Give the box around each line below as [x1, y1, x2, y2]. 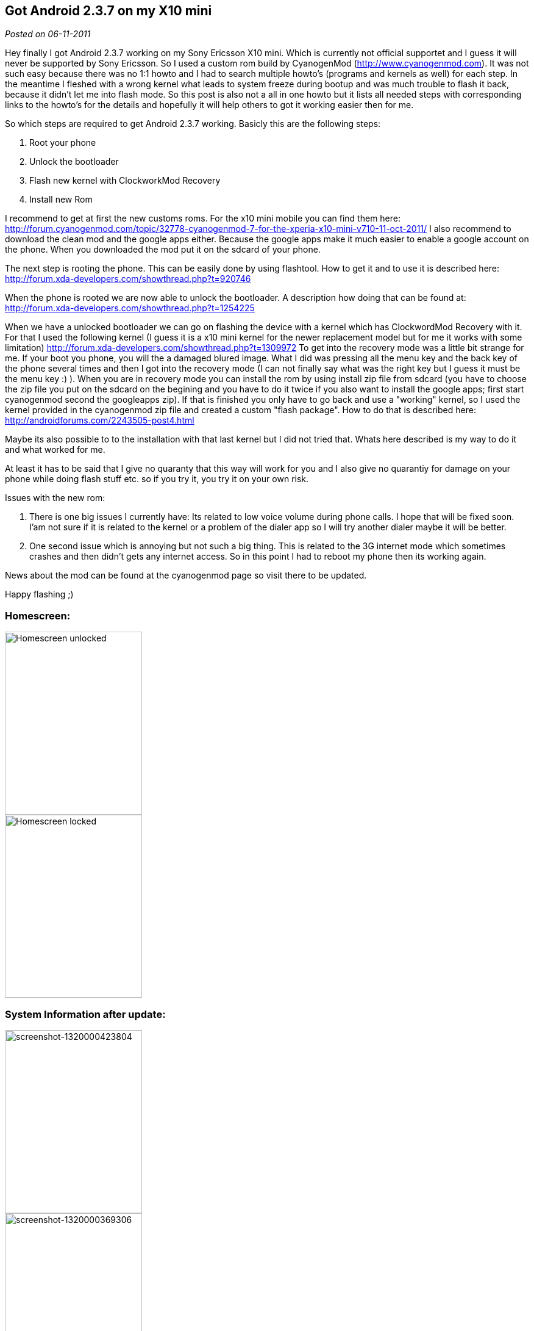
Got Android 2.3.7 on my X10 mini [5, 3, 212, 18]
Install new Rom [29, 194, 93, 205]
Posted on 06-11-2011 [5, 29, 91, 40]
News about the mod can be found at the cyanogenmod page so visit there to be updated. [5, 570, 367, 581]
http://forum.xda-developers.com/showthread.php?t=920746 [5, 273, 251, 284]
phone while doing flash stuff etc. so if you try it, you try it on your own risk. [5, 474, 309, 485]
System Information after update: [5, 1008, 166, 1020]
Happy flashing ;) [5, 589, 74, 600]
